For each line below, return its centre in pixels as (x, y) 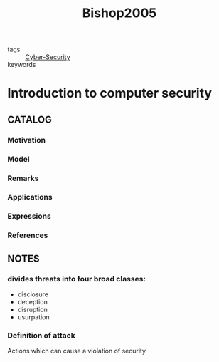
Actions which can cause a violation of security (77, 351)
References (28, 235)
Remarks (23, 178)
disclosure (33, 294)
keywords (22, 65)
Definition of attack (42, 335)
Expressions (29, 217)
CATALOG (30, 119)
